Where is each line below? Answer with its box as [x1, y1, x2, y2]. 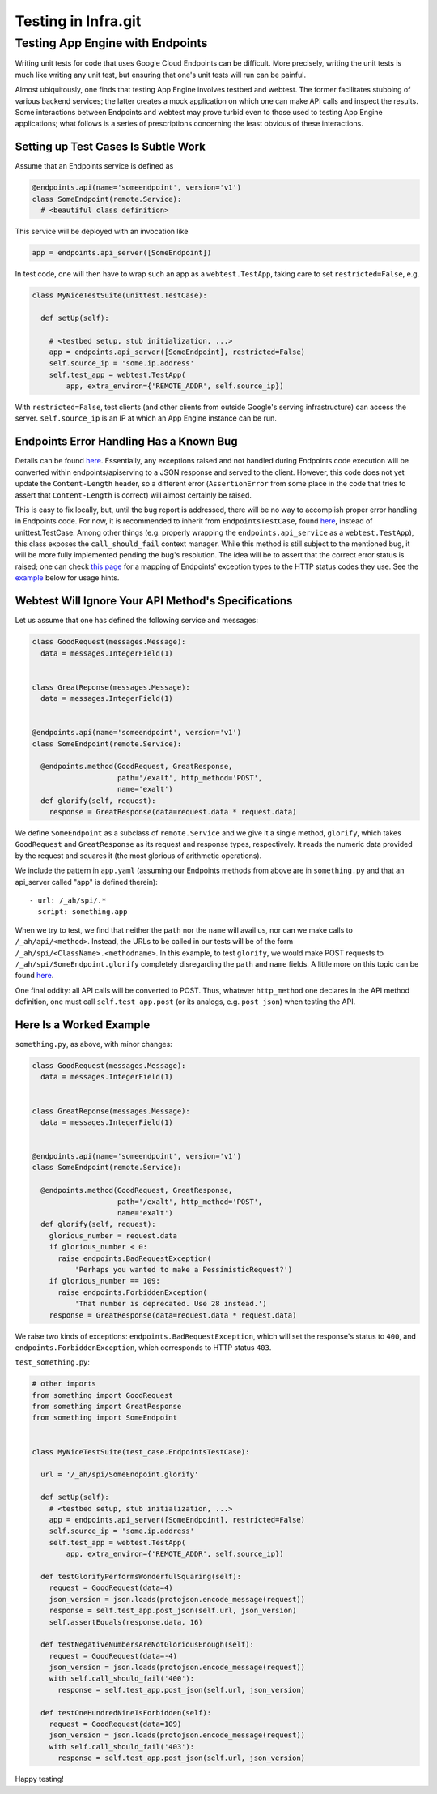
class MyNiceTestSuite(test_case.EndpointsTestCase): [32, 1447, 250, 1456]
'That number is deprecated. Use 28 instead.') [74, 1299, 267, 1309]
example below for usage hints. [15, 573, 120, 583]
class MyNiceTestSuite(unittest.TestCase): [32, 290, 208, 300]
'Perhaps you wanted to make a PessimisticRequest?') [74, 1265, 293, 1274]
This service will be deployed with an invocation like [15, 227, 189, 236]
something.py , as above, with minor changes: [15, 1039, 173, 1049]
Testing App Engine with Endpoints [15, 36, 208, 50]
